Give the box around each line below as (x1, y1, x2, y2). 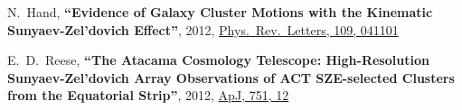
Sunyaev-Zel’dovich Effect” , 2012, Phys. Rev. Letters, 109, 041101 (7, 20, 399, 39)
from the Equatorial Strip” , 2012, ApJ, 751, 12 (7, 86, 289, 105)
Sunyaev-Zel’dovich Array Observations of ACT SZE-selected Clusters (7, 68, 455, 87)
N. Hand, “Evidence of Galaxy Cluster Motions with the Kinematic (7, 3, 433, 21)
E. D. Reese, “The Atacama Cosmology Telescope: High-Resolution (7, 50, 429, 69)
